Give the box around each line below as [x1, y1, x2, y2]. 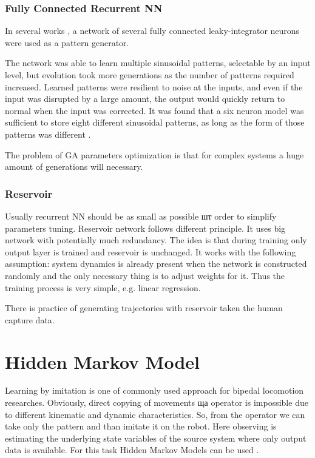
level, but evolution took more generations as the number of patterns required [5, 69, 294, 81]
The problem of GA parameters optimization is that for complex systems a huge [5, 148, 304, 161]
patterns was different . [5, 127, 91, 140]
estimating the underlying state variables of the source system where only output [5, 431, 307, 444]
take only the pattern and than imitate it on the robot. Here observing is [5, 420, 277, 433]
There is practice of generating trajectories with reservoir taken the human [5, 301, 283, 314]
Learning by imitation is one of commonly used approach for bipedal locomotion [5, 384, 304, 397]
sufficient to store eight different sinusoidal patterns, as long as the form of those [5, 116, 305, 129]
